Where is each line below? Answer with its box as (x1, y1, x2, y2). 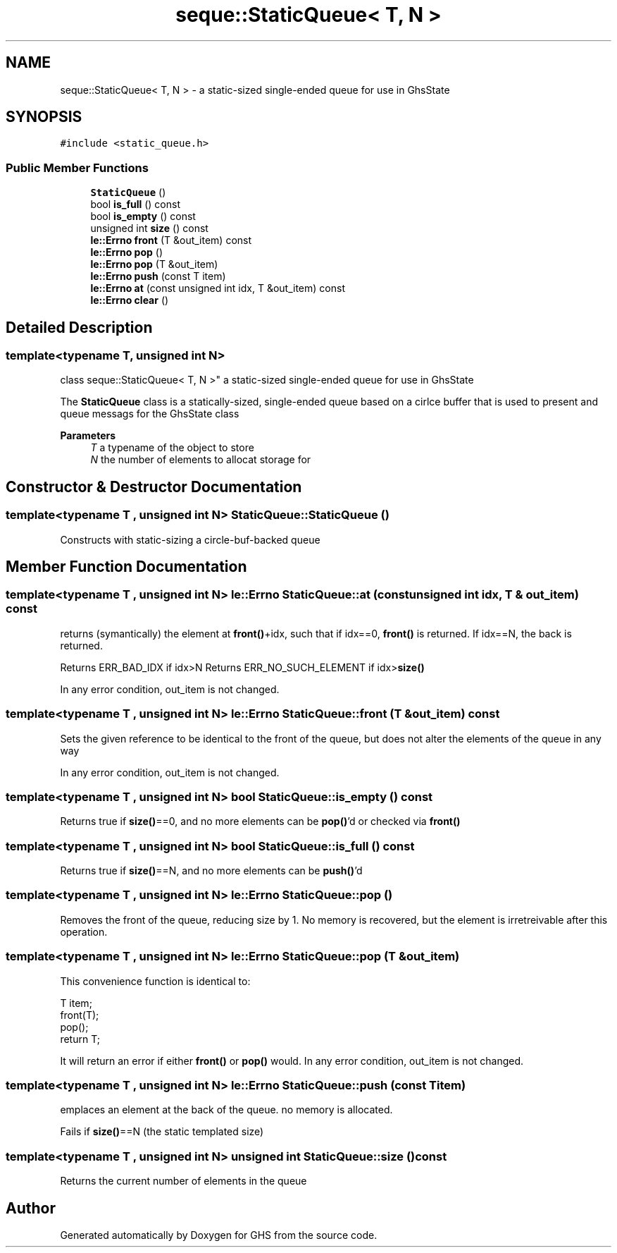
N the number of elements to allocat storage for (90, 453, 311, 466)
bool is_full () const (90, 198, 181, 211)
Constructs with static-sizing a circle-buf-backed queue (60, 533, 320, 546)
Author (6, 1199, 56, 1217)
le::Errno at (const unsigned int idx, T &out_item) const (90, 282, 345, 295)
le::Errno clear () (90, 294, 169, 307)
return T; (60, 1032, 100, 1045)
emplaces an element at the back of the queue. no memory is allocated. (60, 1104, 393, 1116)
